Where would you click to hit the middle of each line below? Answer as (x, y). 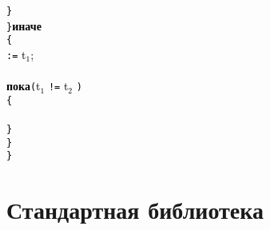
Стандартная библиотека (135, 210)
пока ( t (24, 86)
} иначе (24, 25)
